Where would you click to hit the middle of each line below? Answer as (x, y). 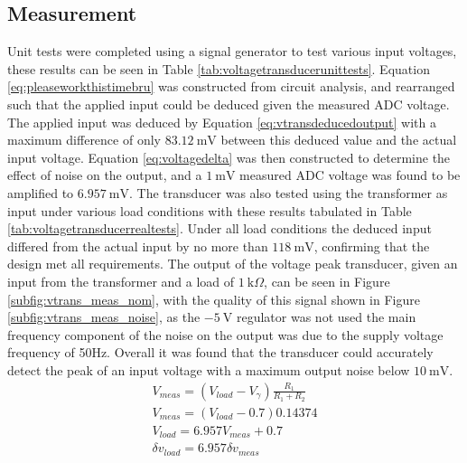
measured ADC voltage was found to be (350, 175)
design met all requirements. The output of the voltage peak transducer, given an (233, 264)
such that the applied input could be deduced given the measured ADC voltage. (229, 104)
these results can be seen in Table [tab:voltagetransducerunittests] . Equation (219, 68)
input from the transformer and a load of (121, 281)
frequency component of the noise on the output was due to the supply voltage (225, 334)
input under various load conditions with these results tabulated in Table (210, 210)
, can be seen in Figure (327, 281)
